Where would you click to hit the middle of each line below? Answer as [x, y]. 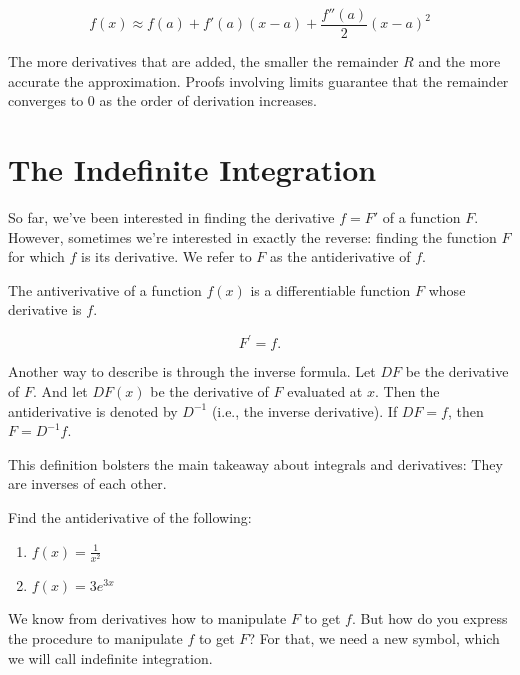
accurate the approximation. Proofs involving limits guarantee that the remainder [258, 80]
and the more [459, 61]
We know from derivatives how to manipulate [147, 618]
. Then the [407, 391]
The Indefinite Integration [192, 169]
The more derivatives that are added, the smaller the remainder [203, 61]
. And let [60, 391]
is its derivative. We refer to [166, 256]
